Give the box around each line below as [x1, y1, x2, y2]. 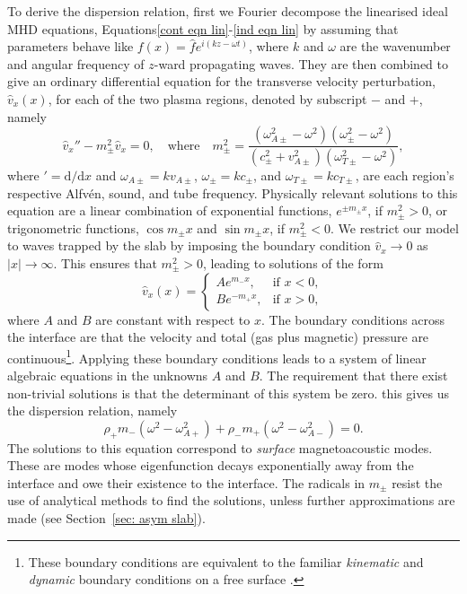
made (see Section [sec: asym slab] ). [7, 508, 206, 527]
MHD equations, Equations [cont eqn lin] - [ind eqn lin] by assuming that [7, 19, 399, 38]
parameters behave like [7, 37, 134, 56]
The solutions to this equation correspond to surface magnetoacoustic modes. [7, 438, 433, 457]
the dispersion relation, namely [7, 401, 178, 420]
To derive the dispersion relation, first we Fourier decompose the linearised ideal [7, 2, 448, 20]
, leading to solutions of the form [202, 254, 383, 272]
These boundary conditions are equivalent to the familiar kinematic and [28, 552, 424, 571]
